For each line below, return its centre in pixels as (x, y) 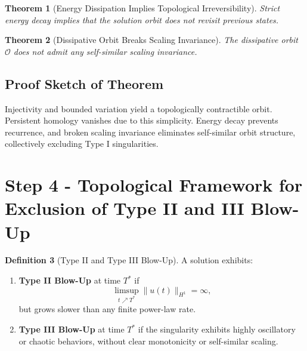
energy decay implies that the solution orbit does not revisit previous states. (142, 19)
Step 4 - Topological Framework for (154, 185)
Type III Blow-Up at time (72, 329)
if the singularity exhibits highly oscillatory (217, 329)
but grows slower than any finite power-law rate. (107, 309)
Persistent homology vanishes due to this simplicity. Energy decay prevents (142, 120)
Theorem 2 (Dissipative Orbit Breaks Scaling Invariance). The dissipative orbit (151, 40)
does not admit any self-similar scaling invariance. (105, 51)
